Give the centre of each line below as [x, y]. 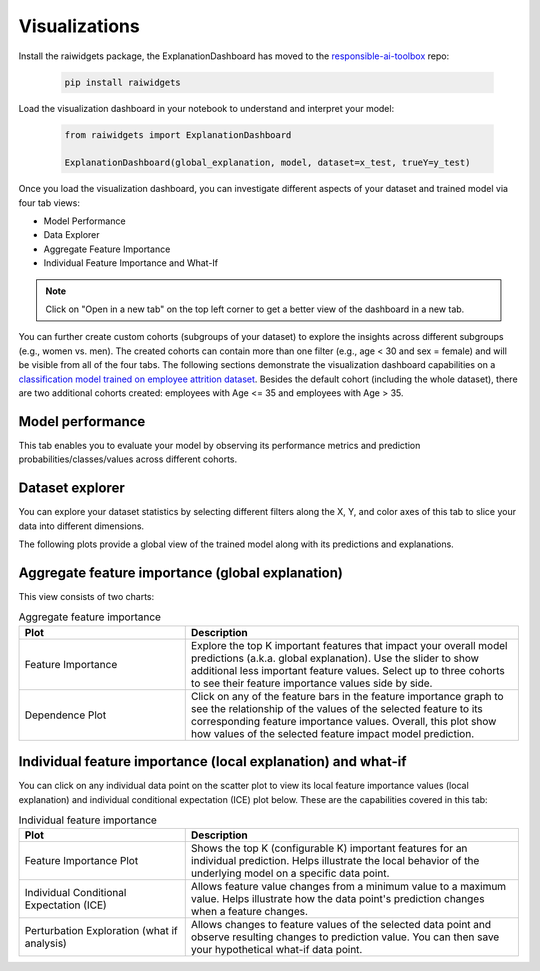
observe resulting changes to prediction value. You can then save [345, 937]
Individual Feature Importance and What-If [131, 263]
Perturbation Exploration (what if [101, 931]
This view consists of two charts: [86, 596]
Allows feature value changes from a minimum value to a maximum [348, 887]
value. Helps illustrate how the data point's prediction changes [337, 899]
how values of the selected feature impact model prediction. [332, 733]
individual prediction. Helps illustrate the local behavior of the [335, 861]
